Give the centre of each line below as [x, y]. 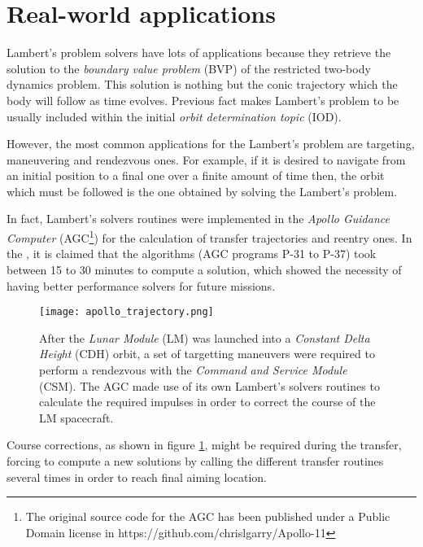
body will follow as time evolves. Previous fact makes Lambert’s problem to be [203, 100]
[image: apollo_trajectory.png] [126, 312]
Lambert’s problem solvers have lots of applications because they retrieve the [199, 53]
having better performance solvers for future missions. [141, 285]
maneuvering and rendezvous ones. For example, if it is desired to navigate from [206, 159]
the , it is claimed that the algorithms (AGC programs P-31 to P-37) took [192, 254]
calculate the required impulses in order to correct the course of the [207, 402]
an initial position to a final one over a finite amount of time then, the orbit [196, 175]
